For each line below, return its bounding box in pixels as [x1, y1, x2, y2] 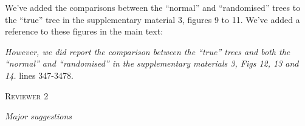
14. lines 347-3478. [5, 68, 74, 81]
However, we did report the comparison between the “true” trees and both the [5, 45, 290, 58]
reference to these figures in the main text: [5, 25, 163, 38]
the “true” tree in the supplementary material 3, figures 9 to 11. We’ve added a [5, 13, 300, 25]
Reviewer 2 [5, 89, 49, 102]
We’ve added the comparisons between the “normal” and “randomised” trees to [5, 1, 301, 13]
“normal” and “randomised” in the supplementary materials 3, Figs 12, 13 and [5, 57, 299, 70]
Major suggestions [5, 110, 72, 122]
